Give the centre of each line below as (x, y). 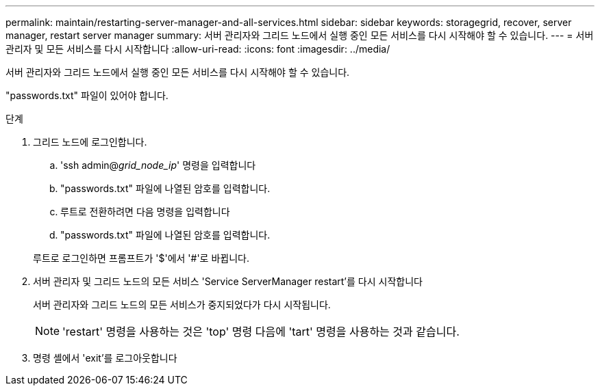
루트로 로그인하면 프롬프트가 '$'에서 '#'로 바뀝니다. (141, 258)
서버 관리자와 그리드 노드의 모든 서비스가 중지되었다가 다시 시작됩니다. (182, 305)
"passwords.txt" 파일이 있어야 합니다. (87, 95)
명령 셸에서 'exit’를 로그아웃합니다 (105, 358)
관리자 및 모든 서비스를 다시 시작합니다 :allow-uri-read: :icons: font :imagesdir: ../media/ (198, 49)
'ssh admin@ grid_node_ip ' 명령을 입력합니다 (158, 165)
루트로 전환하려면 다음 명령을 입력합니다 (145, 212)
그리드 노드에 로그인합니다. (90, 142)
